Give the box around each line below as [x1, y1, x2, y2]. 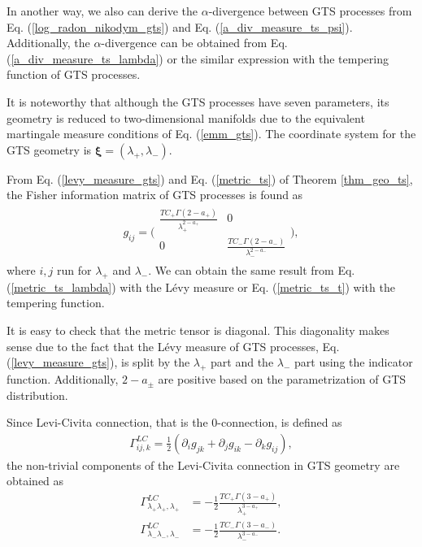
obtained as [7, 472, 64, 489]
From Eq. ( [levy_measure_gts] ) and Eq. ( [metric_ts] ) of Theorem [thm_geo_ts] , [7, 170, 413, 187]
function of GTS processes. [7, 66, 141, 83]
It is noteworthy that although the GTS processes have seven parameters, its [7, 93, 389, 110]
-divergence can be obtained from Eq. [101, 34, 288, 51]
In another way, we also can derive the [7, 2, 198, 19]
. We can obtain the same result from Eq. [148, 262, 355, 279]
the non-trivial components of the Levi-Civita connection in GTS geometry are [7, 456, 400, 473]
